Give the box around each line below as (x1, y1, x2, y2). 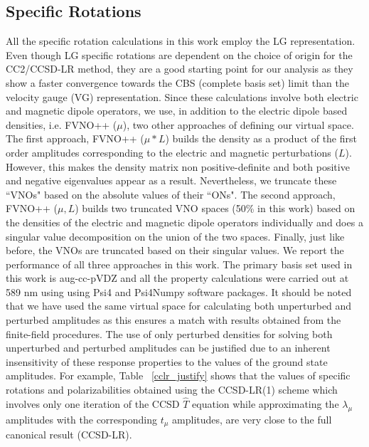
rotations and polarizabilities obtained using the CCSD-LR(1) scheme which (6, 382, 338, 397)
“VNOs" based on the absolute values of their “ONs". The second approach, (6, 186, 336, 201)
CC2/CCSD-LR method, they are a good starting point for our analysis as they (6, 61, 353, 76)
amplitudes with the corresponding (6, 411, 157, 426)
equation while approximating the (192, 396, 339, 411)
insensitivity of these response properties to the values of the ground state (6, 354, 328, 369)
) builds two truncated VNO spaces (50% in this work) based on (75, 201, 355, 216)
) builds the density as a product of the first (165, 131, 357, 146)
